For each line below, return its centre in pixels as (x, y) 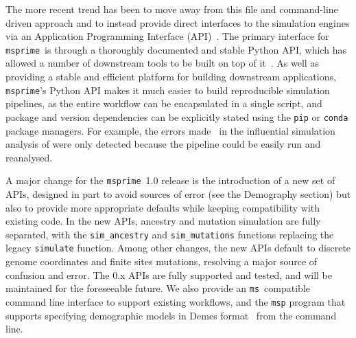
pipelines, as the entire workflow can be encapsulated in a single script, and (164, 103)
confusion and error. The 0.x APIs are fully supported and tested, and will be (169, 274)
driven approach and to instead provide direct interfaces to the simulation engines (178, 22)
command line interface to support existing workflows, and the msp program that (176, 301)
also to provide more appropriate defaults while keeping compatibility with (163, 207)
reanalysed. (29, 157)
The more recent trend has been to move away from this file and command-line (172, 9)
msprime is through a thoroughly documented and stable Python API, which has (176, 49)
